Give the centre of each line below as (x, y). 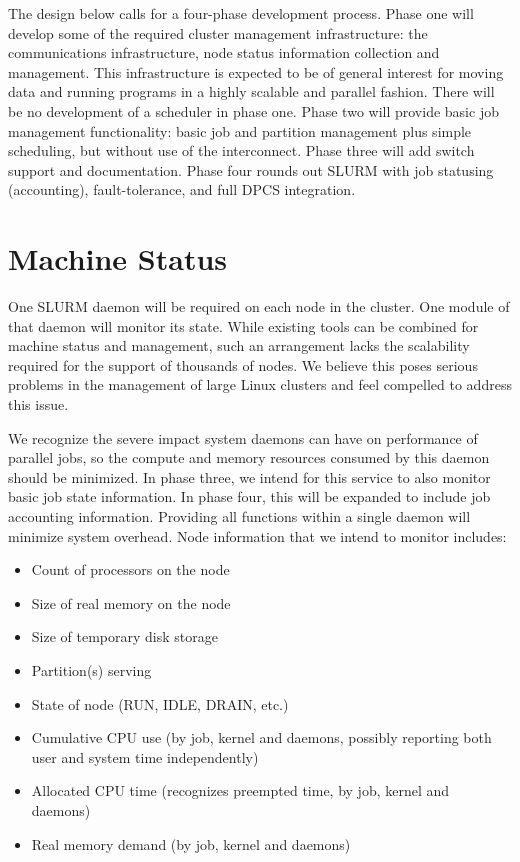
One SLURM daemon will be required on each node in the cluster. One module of (259, 306)
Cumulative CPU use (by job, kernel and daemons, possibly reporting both (261, 737)
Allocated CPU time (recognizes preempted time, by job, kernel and (240, 790)
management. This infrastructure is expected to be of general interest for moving (256, 71)
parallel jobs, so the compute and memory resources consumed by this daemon (249, 457)
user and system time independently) (145, 756)
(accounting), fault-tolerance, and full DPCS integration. (182, 189)
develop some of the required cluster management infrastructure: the (218, 32)
